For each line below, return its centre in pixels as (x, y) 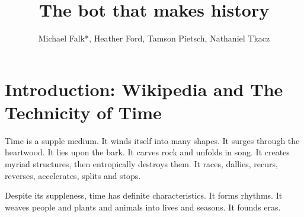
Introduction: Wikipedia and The (144, 89)
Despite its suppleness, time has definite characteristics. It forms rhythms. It (144, 195)
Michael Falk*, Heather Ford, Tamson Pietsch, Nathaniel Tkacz (154, 38)
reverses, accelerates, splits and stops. (73, 175)
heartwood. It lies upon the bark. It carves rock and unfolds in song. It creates (147, 152)
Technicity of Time (83, 112)
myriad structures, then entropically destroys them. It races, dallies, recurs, (141, 164)
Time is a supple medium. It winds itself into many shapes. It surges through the (152, 140)
